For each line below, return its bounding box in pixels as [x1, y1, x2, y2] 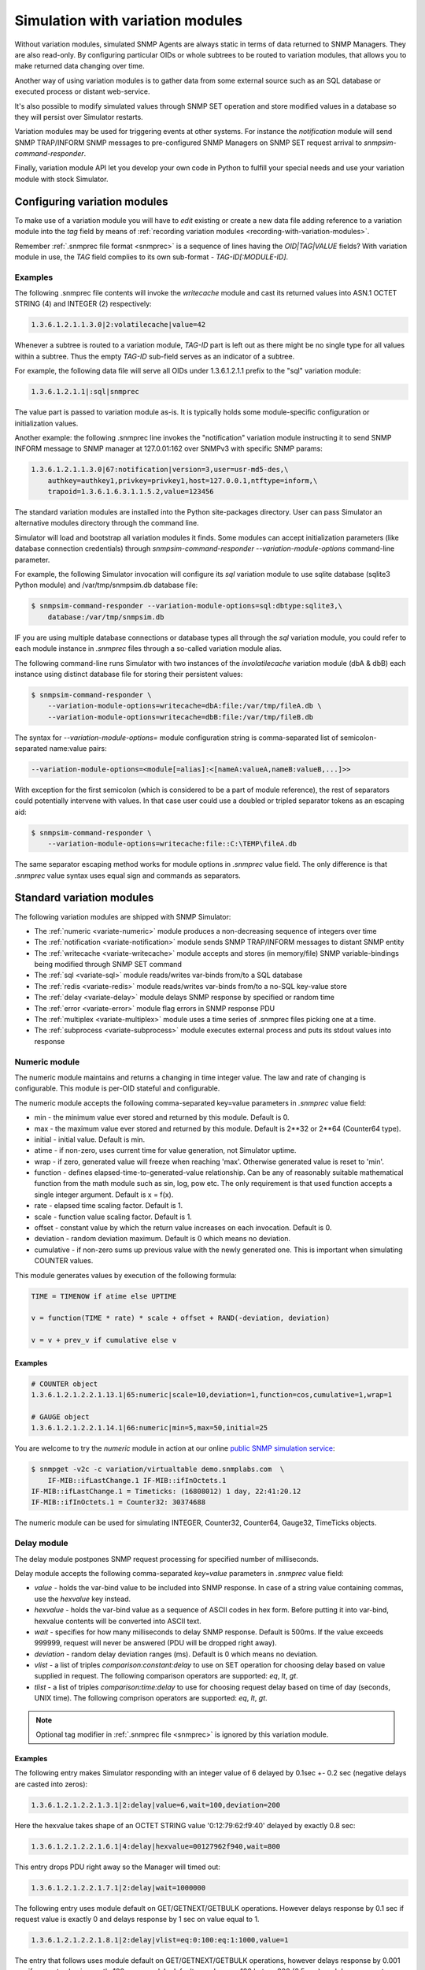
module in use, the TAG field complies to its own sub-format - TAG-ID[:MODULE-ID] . [14, 252, 289, 262]
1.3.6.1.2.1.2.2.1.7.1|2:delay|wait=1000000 [31, 1883, 206, 1892]
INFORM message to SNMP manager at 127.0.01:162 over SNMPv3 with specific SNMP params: [14, 444, 323, 453]
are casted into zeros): [14, 1779, 88, 1789]
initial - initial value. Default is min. [34, 1135, 146, 1144]
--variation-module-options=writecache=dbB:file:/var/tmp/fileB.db [47, 712, 314, 721]
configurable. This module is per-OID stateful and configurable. [14, 1083, 220, 1093]
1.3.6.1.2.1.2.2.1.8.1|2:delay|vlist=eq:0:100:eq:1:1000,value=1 [31, 1935, 289, 1945]
